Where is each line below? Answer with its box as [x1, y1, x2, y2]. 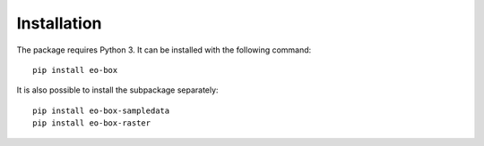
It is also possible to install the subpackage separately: [16, 85, 219, 95]
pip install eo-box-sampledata [32, 105, 170, 116]
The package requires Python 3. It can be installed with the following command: [16, 45, 312, 55]
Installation [16, 13, 102, 33]
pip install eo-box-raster [32, 118, 151, 128]
